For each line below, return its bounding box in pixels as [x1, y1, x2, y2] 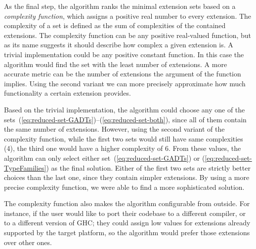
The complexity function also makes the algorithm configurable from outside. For [4, 198, 250, 209]
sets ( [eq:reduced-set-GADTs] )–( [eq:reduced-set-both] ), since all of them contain [4, 114, 247, 124]
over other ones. [4, 237, 52, 247]
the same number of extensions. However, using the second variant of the [4, 124, 225, 134]
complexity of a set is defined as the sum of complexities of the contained [4, 20, 226, 31]
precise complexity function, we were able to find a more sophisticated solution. [4, 181, 245, 192]
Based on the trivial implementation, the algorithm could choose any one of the [4, 104, 245, 114]
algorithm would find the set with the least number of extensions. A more [4, 59, 227, 69]
